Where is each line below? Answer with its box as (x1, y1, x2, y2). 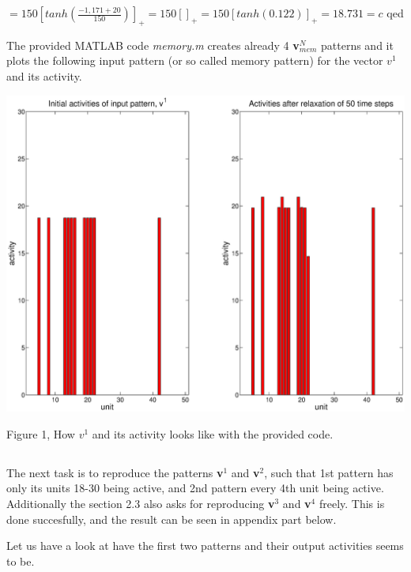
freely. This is (319, 495, 385, 511)
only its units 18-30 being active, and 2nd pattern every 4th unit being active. (6, 480, 384, 496)
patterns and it (321, 36, 394, 53)
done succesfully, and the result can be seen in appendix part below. (6, 510, 337, 527)
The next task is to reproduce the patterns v (6, 464, 224, 480)
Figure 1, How (6, 425, 75, 442)
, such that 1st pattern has (264, 464, 394, 480)
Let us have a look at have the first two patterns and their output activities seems (6, 537, 404, 554)
